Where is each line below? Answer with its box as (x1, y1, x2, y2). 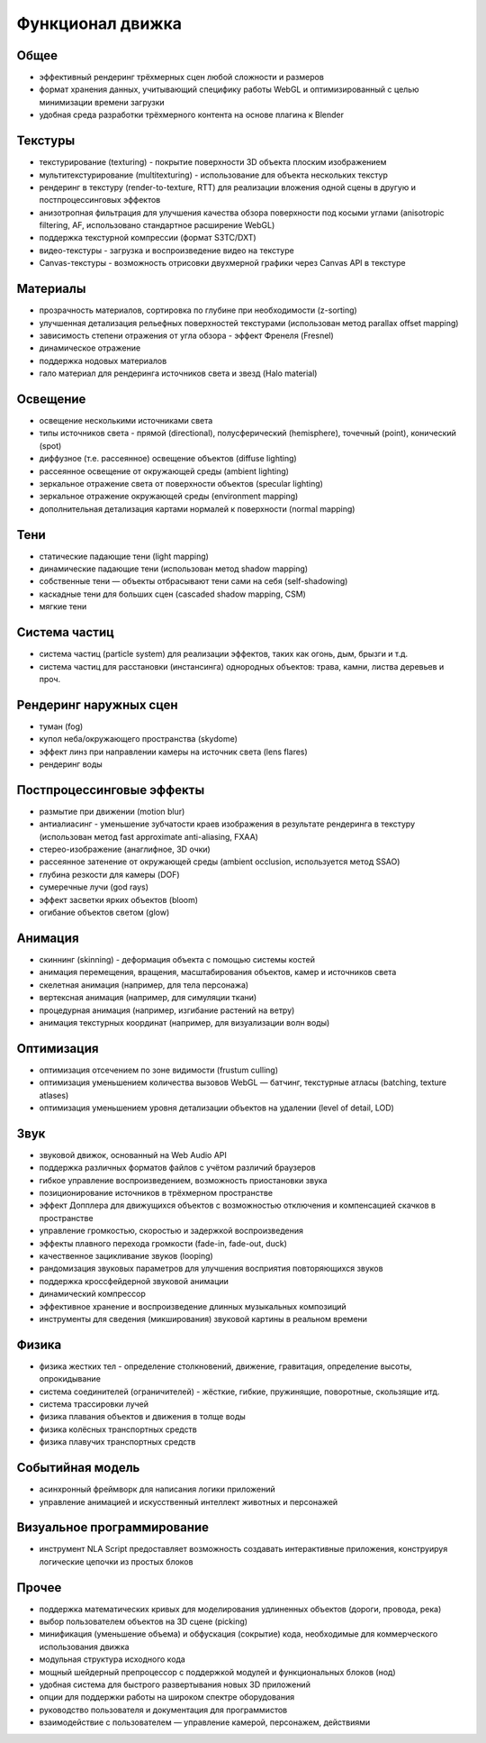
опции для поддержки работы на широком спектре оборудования (39, 1692, 295, 1702)
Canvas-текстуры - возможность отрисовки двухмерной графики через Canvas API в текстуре (39, 258, 406, 269)
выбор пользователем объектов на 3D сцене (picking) (39, 1616, 247, 1627)
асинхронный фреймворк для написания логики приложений (39, 1483, 275, 1495)
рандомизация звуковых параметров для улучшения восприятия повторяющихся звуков (39, 1263, 383, 1274)
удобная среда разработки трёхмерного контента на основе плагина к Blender (39, 109, 344, 121)
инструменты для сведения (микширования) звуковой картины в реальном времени (39, 1313, 368, 1324)
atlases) (39, 1090, 69, 1100)
